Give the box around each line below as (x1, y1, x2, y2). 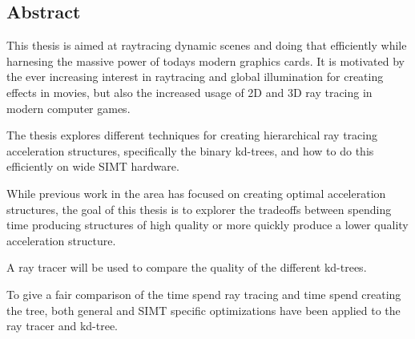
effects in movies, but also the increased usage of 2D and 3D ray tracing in (6, 83, 373, 100)
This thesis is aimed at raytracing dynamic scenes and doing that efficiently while (6, 37, 407, 54)
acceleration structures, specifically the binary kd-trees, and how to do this (6, 142, 374, 159)
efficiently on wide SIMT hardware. (6, 158, 179, 175)
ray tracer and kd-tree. (6, 317, 118, 334)
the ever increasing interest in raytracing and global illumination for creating (6, 68, 384, 85)
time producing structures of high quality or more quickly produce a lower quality (6, 216, 409, 233)
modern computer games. (6, 99, 131, 116)
